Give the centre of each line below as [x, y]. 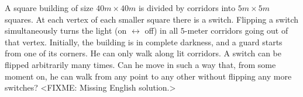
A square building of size [49, 8]
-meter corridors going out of [236, 30]
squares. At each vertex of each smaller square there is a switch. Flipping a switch [152, 19]
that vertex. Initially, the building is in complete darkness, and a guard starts [144, 42]
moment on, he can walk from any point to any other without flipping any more [148, 76]
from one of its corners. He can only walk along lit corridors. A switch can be [143, 53]
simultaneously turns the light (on [66, 30]
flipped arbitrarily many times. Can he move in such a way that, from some [140, 64]
